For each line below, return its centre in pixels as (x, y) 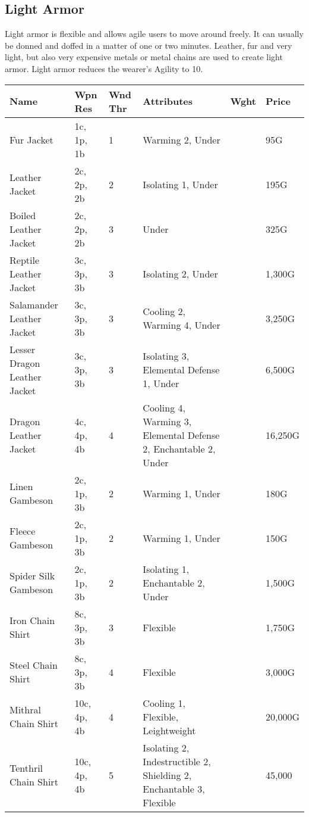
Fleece (23, 531)
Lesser (23, 349)
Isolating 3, (166, 356)
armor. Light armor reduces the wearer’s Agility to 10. (104, 68)
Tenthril (26, 768)
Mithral (25, 710)
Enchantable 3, (174, 788)
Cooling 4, (164, 407)
